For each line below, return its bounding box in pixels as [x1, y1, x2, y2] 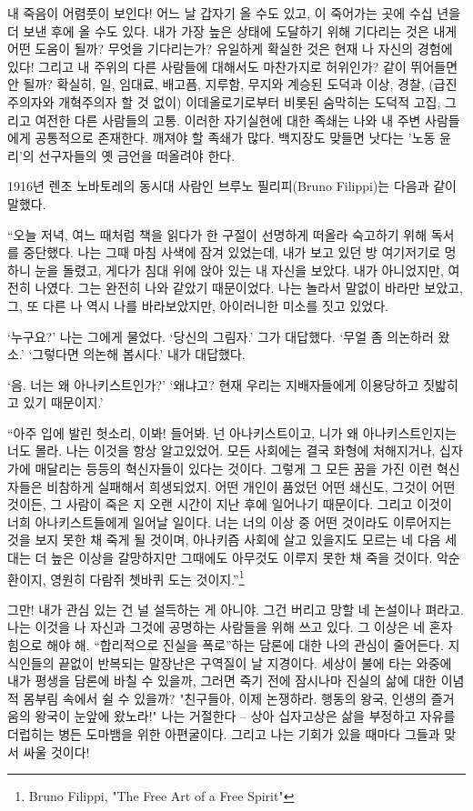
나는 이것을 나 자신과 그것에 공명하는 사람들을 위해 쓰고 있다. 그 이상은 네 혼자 [7, 617, 453, 636]
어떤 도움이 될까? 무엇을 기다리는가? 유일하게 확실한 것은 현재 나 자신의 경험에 [7, 39, 453, 58]
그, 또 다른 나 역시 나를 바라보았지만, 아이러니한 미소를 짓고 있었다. [7, 295, 388, 315]
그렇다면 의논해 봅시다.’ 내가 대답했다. [32, 345, 246, 364]
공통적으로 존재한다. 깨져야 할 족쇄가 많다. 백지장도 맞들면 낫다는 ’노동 [35, 128, 436, 147]
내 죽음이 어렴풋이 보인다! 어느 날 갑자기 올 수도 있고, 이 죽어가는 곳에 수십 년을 [7, 4, 461, 22]
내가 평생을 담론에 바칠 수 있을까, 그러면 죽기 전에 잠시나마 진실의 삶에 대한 [7, 671, 437, 690]
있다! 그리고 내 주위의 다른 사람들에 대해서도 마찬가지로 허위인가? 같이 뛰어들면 [7, 56, 458, 75]
